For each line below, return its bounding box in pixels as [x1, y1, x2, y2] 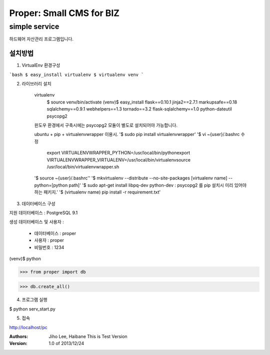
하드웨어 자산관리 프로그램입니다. [9, 36, 74, 42]
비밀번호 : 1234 [34, 244, 64, 250]
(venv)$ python [9, 255, 41, 261]
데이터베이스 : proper [34, 230, 76, 236]
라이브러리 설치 [21, 80, 52, 87]
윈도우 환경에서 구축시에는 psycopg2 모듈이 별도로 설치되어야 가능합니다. [34, 122, 177, 128]
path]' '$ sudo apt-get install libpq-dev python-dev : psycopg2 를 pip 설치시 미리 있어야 [68, 182, 247, 188]
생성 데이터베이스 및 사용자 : [9, 219, 64, 225]
